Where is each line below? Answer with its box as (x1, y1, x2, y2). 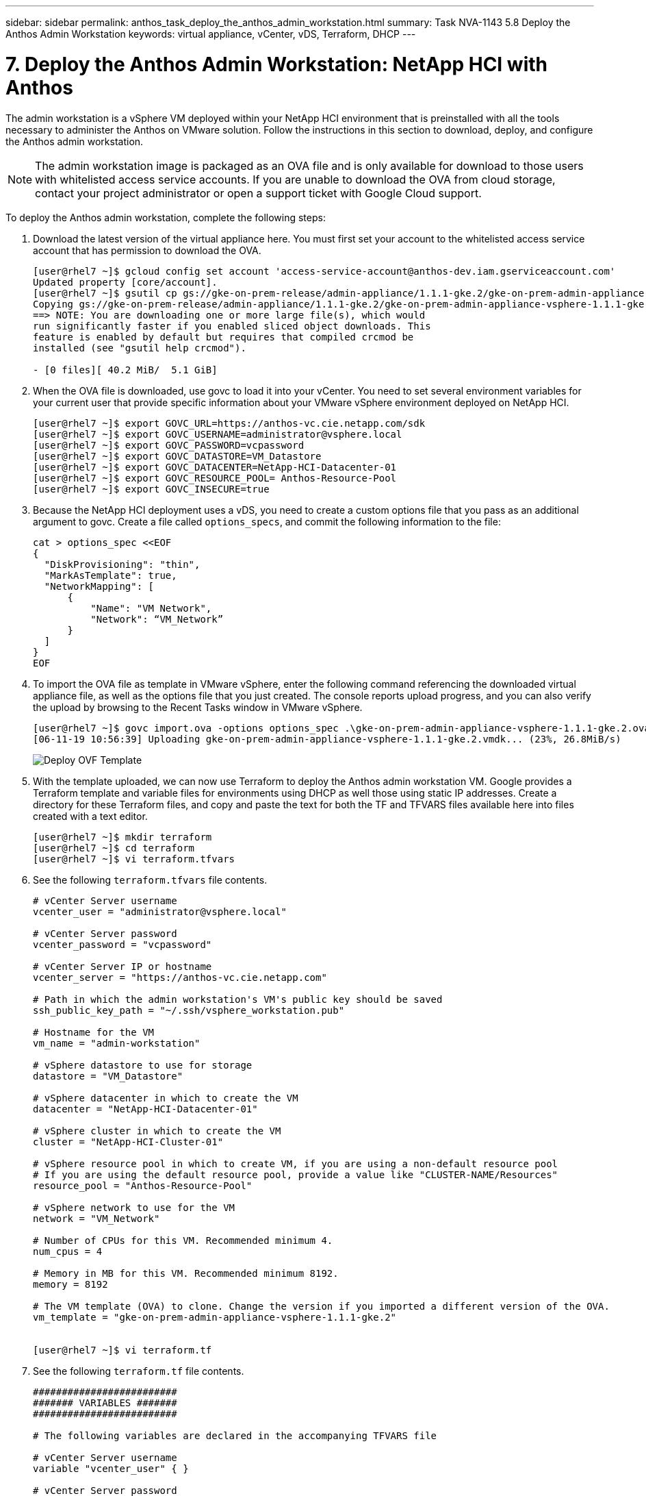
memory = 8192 (33, 1278, 108, 1290)
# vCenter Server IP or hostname (33, 960, 212, 972)
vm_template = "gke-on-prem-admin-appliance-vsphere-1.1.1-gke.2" (33, 1311, 397, 1323)
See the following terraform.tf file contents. (33, 1364, 244, 1377)
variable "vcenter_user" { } (33, 1462, 189, 1474)
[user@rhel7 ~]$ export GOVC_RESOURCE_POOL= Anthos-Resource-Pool (33, 472, 397, 484)
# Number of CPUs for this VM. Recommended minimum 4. (33, 1234, 333, 1246)
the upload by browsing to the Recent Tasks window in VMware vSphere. (33, 701, 363, 713)
